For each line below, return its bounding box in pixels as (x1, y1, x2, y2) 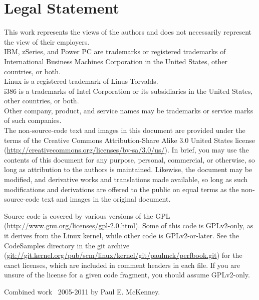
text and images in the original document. (42, 194, 171, 204)
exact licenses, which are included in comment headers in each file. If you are (4, 259, 240, 270)
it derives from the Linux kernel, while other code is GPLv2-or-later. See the (4, 230, 239, 240)
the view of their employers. (4, 36, 90, 47)
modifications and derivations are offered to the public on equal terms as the (4, 184, 239, 194)
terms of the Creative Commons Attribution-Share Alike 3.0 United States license (4, 134, 255, 145)
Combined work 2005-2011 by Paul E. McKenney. (4, 286, 160, 296)
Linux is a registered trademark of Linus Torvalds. (4, 76, 158, 86)
